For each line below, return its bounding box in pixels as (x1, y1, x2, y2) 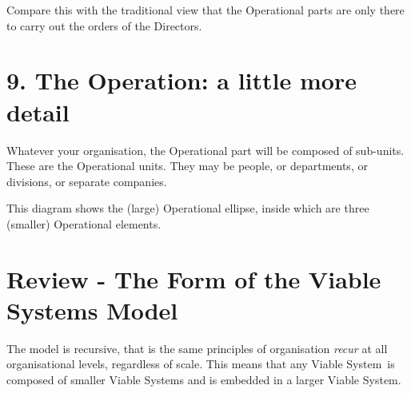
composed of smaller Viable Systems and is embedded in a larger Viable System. (6, 371, 401, 387)
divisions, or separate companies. (6, 173, 167, 189)
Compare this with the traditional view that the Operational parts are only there (6, 2, 405, 18)
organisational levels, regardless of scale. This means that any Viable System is (6, 355, 395, 372)
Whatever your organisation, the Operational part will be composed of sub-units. (6, 141, 405, 158)
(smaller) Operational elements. (6, 215, 162, 232)
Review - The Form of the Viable (6, 262, 381, 295)
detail (6, 95, 70, 128)
